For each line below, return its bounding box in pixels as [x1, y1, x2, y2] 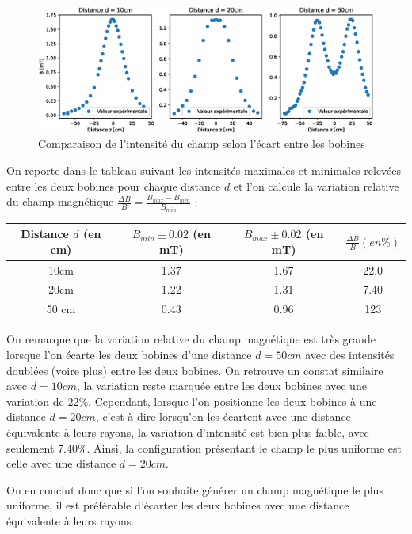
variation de [6, 392, 64, 409]
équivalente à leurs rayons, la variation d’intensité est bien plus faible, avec [6, 423, 369, 440]
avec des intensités [305, 346, 395, 362]
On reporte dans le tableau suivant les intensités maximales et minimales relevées [6, 162, 402, 179]
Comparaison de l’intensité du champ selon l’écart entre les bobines [38, 135, 365, 152]
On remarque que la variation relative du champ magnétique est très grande [6, 331, 376, 347]
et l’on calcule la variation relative [233, 177, 399, 194]
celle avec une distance [6, 455, 116, 472]
